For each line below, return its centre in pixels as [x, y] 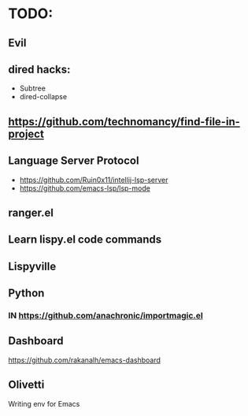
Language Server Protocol [74, 161]
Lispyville [32, 266]
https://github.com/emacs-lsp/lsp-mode [85, 188]
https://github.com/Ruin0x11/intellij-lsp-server [94, 180]
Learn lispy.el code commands [85, 240]
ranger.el [31, 212]
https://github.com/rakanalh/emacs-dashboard [85, 360]
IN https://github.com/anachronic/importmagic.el [105, 316]
